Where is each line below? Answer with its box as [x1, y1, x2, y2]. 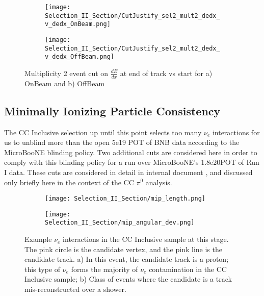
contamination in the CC [149, 263, 227, 274]
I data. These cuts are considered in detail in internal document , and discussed [4, 166, 253, 177]
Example [24, 234, 52, 244]
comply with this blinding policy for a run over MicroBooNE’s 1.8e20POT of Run [4, 157, 259, 167]
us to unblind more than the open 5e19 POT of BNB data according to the [4, 137, 240, 147]
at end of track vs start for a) [120, 67, 213, 78]
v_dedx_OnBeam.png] [45, 20, 111, 28]
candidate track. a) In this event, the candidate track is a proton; [24, 254, 229, 264]
